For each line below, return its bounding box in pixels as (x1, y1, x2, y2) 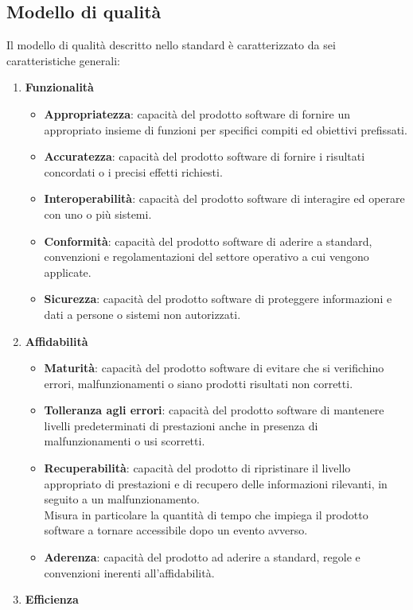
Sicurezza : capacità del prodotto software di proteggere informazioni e (44, 290, 392, 307)
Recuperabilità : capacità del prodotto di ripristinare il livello (44, 460, 351, 476)
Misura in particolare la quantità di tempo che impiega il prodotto (44, 506, 368, 523)
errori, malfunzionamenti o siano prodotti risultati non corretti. (44, 375, 353, 391)
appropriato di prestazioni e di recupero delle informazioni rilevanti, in (44, 475, 388, 491)
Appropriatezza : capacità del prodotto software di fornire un (44, 105, 350, 122)
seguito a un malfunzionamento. (44, 491, 200, 507)
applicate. (44, 263, 92, 280)
